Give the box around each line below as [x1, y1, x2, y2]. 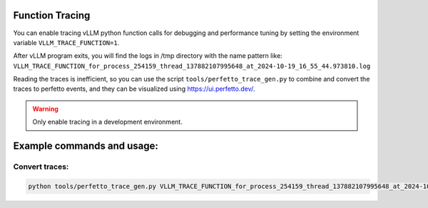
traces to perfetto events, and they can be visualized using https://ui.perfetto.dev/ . [13, 84, 255, 93]
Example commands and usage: [13, 140, 158, 152]
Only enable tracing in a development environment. [32, 118, 183, 127]
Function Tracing [13, 9, 91, 21]
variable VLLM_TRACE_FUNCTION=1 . [13, 38, 120, 46]
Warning [32, 104, 58, 113]
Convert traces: [13, 162, 69, 172]
